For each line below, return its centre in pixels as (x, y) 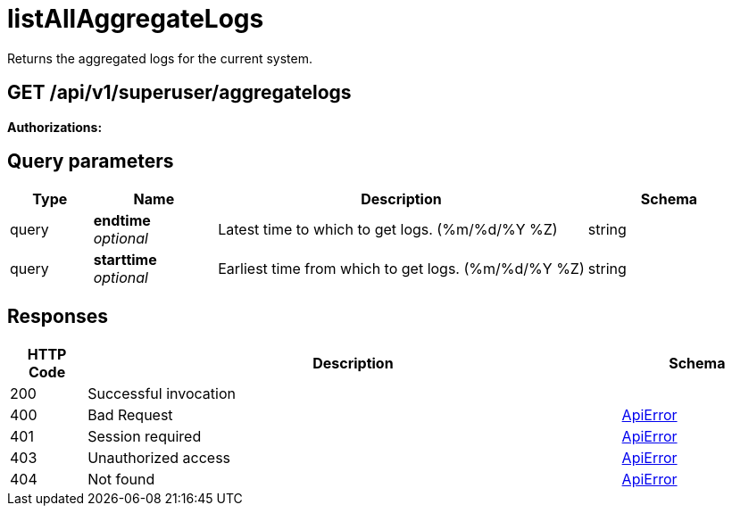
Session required (145, 437)
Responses (58, 316)
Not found (121, 480)
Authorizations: (55, 127)
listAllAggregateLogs (136, 19)
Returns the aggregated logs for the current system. (160, 58)
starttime (125, 260)
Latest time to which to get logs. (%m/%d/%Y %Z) (388, 230)
